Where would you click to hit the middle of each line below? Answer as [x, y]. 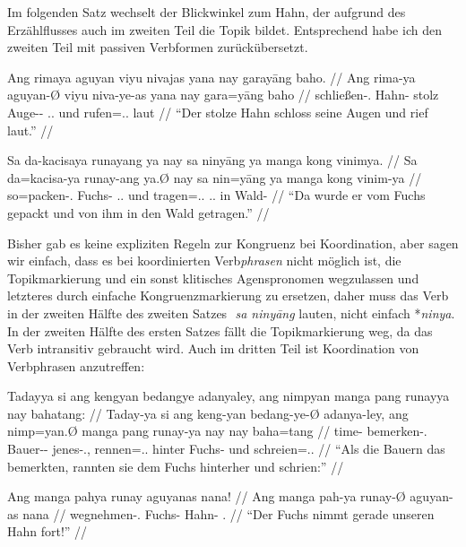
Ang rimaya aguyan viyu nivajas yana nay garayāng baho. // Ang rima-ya [211, 77]
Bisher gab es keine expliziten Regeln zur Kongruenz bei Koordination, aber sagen [233, 243]
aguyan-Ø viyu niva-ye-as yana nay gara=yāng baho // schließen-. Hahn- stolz [223, 95]
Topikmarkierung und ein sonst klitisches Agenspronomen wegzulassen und [213, 278]
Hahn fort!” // [47, 531]
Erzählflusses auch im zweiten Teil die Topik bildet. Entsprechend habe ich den [224, 29]
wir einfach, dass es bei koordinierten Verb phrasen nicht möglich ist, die [204, 260]
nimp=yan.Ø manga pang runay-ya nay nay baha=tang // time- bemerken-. [217, 431]
